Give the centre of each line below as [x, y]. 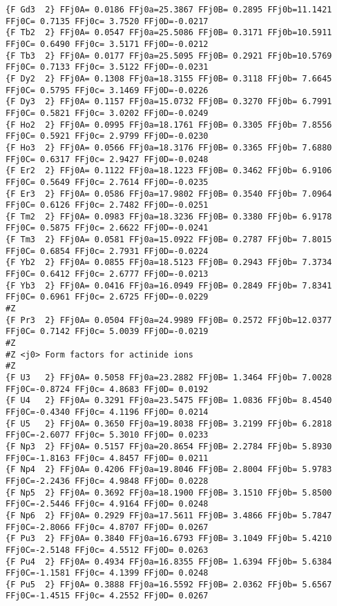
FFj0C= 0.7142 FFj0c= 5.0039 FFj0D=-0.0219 [107, 332]
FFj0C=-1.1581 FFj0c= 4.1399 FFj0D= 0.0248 [107, 573]
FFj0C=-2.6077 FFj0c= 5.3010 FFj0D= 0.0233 [107, 435]
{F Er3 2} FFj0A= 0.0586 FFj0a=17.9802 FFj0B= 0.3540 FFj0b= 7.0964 [169, 194]
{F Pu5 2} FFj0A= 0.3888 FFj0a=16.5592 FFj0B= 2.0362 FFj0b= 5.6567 [169, 584]
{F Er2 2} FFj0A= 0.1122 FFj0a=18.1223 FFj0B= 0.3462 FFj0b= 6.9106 [169, 171]
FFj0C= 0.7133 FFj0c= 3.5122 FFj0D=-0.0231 [107, 67]
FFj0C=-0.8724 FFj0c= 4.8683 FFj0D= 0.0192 [107, 389]
